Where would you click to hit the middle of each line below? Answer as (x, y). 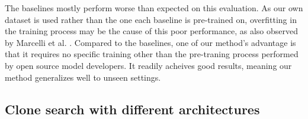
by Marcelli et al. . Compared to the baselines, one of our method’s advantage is (150, 42)
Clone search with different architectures (132, 109)
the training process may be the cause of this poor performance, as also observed (152, 31)
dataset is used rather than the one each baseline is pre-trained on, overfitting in (151, 19)
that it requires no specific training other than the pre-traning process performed (152, 54)
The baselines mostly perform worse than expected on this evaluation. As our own (154, 8)
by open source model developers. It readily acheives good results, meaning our (148, 65)
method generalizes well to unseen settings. (83, 77)
